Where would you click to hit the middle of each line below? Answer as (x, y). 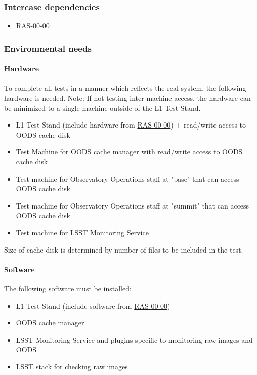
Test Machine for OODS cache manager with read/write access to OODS (129, 152)
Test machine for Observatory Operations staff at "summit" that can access (133, 205)
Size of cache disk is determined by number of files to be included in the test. (124, 249)
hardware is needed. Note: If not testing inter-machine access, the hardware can (127, 98)
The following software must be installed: (68, 288)
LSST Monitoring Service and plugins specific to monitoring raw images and (134, 339)
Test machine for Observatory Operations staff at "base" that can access (127, 178)
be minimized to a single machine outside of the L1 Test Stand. (102, 108)
